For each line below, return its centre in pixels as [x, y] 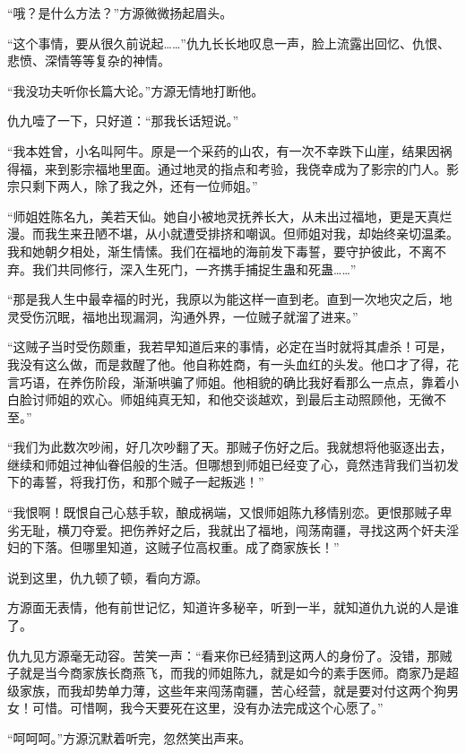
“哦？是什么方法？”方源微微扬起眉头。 [120, 13]
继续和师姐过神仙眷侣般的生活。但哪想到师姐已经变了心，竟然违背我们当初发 [233, 464]
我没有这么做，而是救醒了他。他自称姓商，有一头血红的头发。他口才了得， [227, 364]
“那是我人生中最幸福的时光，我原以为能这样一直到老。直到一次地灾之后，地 [230, 299]
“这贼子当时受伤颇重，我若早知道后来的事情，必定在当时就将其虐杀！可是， [230, 346]
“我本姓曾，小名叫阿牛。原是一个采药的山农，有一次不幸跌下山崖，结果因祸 [230, 150]
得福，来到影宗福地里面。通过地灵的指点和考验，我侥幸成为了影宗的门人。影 [233, 168]
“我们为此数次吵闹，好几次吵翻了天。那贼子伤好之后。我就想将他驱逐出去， [230, 447]
